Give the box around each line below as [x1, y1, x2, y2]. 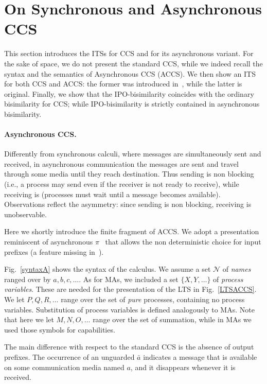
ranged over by [4, 273, 51, 284]
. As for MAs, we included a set [79, 273, 179, 284]
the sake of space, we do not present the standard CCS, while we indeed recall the [4, 58, 263, 68]
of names [222, 264, 251, 274]
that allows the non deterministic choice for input [105, 236, 261, 247]
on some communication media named [4, 361, 124, 372]
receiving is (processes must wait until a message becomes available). [4, 188, 221, 199]
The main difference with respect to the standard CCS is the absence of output [4, 341, 254, 352]
